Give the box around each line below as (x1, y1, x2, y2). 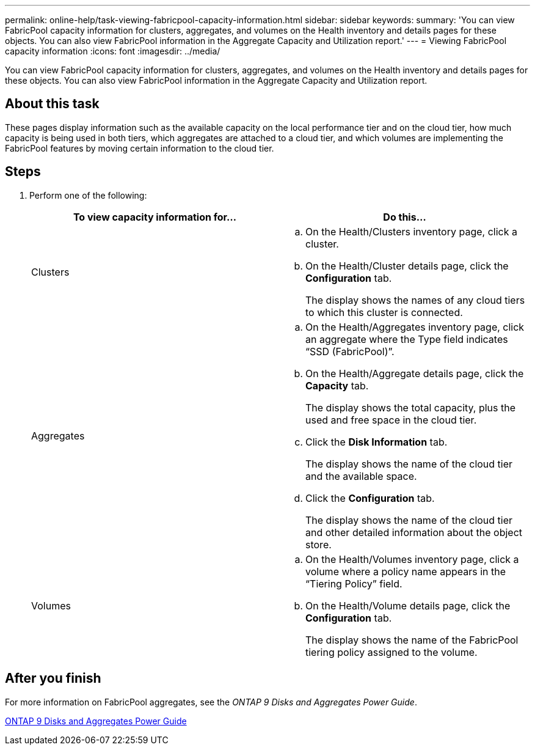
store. (305, 538, 332, 551)
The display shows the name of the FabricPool (305, 633, 519, 646)
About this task (5, 96, 100, 112)
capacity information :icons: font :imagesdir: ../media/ (5, 46, 220, 56)
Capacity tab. (305, 379, 369, 392)
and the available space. (305, 469, 417, 482)
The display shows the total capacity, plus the (305, 401, 516, 414)
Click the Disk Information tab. (305, 435, 448, 448)
